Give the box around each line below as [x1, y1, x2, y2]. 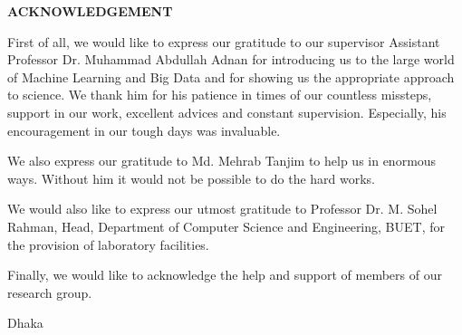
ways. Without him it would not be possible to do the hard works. [7, 168, 376, 187]
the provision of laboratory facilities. [7, 234, 209, 254]
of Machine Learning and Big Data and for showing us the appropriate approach [7, 67, 455, 86]
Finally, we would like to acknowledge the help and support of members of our [7, 265, 442, 284]
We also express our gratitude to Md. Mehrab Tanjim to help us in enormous [7, 151, 437, 170]
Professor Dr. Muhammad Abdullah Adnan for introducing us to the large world [7, 50, 455, 69]
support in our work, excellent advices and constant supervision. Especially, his [7, 102, 447, 121]
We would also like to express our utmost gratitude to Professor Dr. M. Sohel [7, 199, 438, 218]
